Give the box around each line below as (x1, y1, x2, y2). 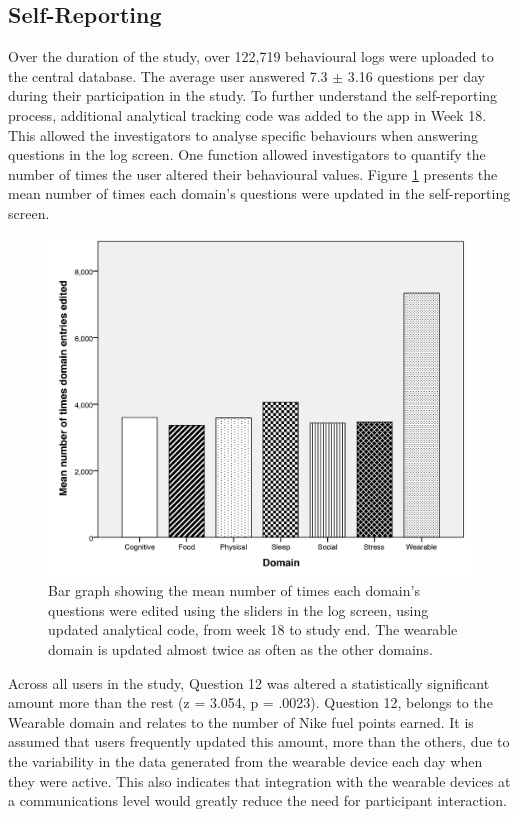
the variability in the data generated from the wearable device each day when (8, 751, 483, 771)
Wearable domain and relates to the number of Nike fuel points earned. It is (8, 711, 474, 732)
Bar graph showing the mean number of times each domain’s (48, 580, 420, 601)
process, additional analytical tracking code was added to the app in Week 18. (8, 104, 487, 125)
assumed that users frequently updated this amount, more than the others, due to (8, 731, 510, 752)
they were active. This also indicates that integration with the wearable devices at (8, 770, 511, 791)
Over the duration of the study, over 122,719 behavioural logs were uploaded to (8, 46, 494, 67)
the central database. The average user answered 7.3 (8, 65, 328, 86)
